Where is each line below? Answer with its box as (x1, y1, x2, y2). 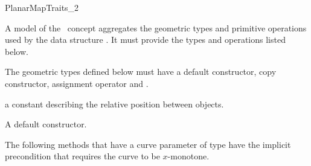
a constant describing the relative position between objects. (5, 97, 224, 110)
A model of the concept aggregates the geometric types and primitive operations (5, 21, 307, 34)
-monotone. (167, 150, 210, 162)
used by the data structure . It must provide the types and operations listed (5, 33, 286, 46)
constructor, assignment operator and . (5, 77, 149, 89)
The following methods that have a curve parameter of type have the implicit (5, 138, 291, 150)
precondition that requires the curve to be (5, 150, 160, 162)
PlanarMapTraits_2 (5, 1, 79, 13)
